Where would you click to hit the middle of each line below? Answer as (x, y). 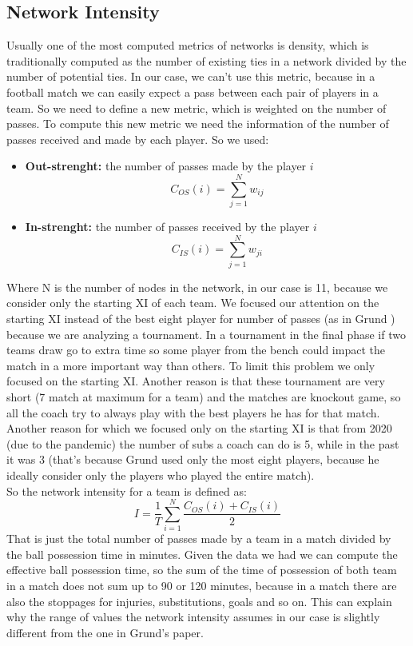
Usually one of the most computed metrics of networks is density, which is (188, 45)
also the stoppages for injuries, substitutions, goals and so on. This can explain (199, 601)
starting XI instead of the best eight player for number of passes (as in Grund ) (201, 318)
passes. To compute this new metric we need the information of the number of (198, 124)
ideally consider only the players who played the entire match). (161, 475)
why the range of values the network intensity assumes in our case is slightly (193, 617)
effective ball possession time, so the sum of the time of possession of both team (202, 570)
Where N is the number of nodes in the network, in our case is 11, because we (197, 287)
